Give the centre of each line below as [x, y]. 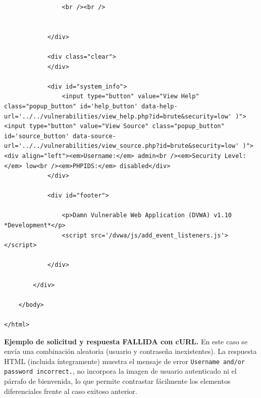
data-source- [94, 136]
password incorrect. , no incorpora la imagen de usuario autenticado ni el [120, 371]
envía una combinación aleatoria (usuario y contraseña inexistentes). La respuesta [130, 351]
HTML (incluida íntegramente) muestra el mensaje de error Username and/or [124, 361]
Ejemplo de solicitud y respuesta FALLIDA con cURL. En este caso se [126, 341]
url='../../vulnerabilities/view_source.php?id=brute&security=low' [122, 146]
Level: [235, 156]
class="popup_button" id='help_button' [71, 106]
